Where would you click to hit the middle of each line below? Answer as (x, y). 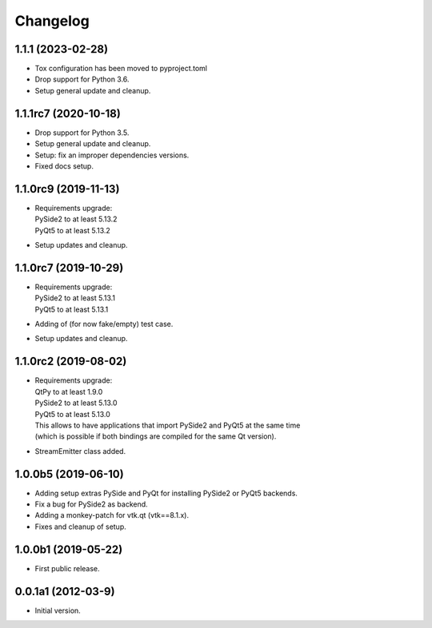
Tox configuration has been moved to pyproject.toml (121, 69)
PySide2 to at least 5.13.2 (76, 219)
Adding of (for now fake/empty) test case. (104, 324)
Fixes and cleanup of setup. (81, 527)
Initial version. (58, 610)
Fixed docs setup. (64, 166)
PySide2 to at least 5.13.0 (76, 403)
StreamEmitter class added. (80, 451)
